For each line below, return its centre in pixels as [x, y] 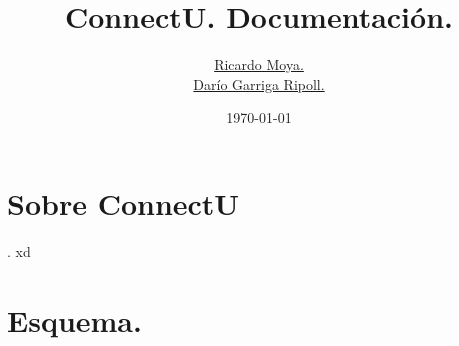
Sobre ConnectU [123, 202]
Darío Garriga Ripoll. [259, 83]
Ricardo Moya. [259, 64]
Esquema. [74, 319]
